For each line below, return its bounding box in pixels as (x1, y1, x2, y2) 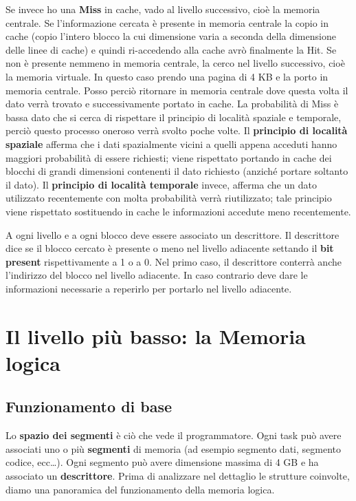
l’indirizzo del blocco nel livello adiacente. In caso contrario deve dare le (5, 268, 308, 282)
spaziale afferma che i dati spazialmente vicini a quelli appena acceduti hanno (5, 136, 337, 151)
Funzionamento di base (5, 396, 173, 417)
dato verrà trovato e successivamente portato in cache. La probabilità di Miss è (5, 96, 339, 111)
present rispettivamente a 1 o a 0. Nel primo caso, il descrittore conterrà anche (5, 254, 342, 268)
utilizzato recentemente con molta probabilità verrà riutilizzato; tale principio (5, 191, 332, 205)
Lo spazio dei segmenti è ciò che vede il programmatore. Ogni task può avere (5, 428, 342, 443)
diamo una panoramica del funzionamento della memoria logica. (5, 482, 275, 496)
